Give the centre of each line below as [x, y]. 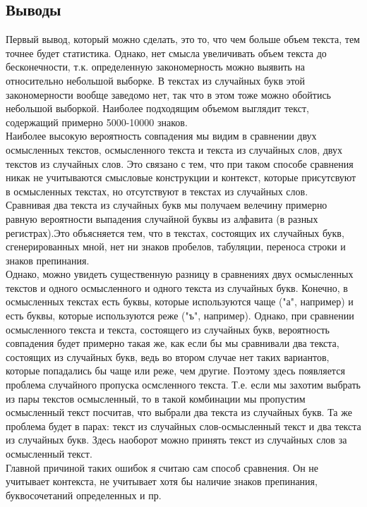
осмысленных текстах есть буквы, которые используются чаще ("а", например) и [180, 301]
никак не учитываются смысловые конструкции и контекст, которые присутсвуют [181, 177]
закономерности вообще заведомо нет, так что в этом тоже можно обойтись [168, 94]
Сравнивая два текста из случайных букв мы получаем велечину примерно [167, 205]
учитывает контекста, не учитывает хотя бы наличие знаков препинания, [162, 481]
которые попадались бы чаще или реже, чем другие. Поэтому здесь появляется [175, 371]
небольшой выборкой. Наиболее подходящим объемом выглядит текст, [157, 108]
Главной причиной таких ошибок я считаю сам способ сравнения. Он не [162, 467]
